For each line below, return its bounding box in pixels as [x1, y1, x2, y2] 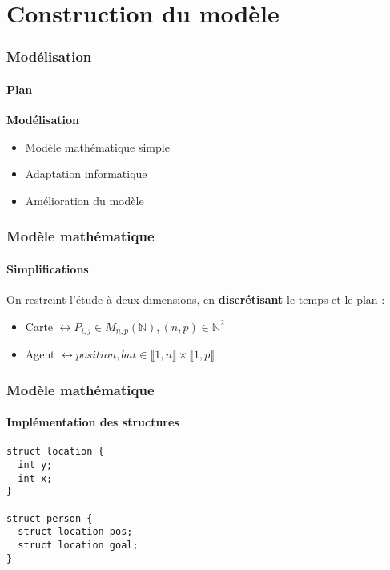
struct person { [6, 512, 93, 524]
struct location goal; [18, 539, 139, 551]
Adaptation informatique [25, 165, 147, 182]
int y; [18, 459, 53, 471]
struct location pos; [18, 526, 133, 538]
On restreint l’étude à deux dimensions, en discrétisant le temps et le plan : [6, 291, 385, 308]
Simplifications [6, 260, 89, 277]
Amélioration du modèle [25, 192, 144, 208]
